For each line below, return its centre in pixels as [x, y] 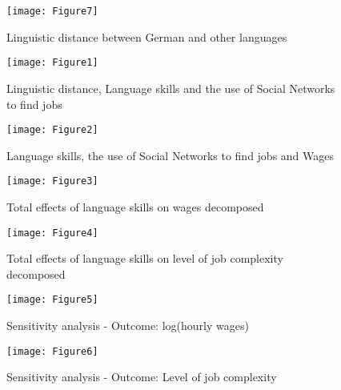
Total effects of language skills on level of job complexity [145, 258]
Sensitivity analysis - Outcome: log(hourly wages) [128, 326]
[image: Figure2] [52, 130]
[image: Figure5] [52, 300]
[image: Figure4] [52, 233]
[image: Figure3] [52, 181]
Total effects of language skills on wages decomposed [135, 207]
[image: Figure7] [52, 11]
